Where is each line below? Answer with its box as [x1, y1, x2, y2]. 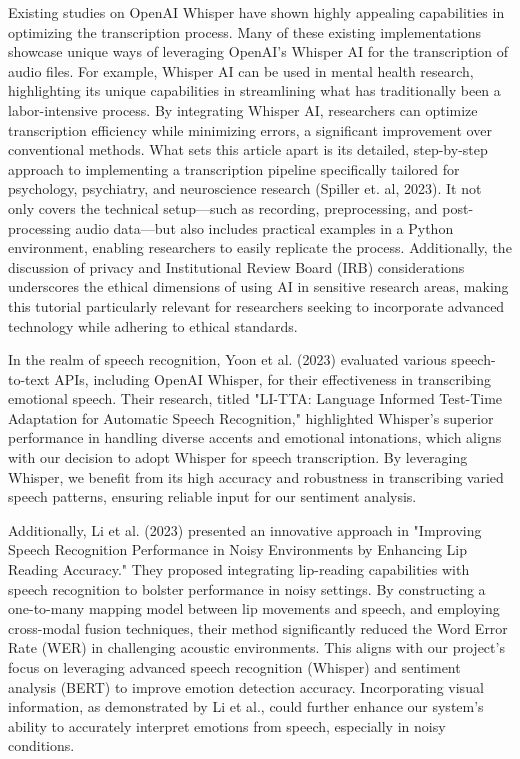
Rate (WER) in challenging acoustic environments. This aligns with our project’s [8, 637, 505, 658]
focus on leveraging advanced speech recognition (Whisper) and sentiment [8, 657, 461, 677]
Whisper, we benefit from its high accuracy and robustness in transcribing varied [8, 466, 504, 487]
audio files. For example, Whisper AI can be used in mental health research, [8, 60, 474, 81]
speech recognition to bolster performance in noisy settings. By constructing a [8, 578, 486, 599]
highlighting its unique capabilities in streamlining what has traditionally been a [8, 80, 501, 101]
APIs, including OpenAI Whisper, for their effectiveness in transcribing [54, 368, 492, 389]
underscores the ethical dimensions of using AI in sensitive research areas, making [8, 276, 509, 297]
